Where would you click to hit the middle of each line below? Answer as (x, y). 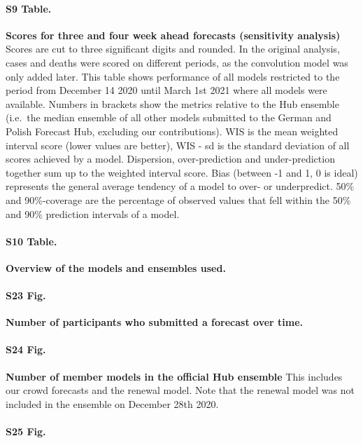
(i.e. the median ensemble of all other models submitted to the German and (169, 117)
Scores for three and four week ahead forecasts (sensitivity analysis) (173, 35)
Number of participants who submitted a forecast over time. (155, 322)
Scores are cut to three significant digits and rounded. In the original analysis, (173, 49)
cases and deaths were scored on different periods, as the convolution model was (177, 62)
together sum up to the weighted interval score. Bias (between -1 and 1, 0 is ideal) (182, 172)
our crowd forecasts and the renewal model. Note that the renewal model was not (180, 390)
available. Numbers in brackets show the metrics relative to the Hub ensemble (172, 103)
